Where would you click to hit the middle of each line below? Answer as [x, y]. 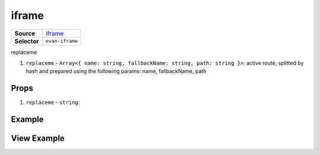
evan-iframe [62, 41]
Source [25, 33]
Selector [27, 41]
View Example [38, 139]
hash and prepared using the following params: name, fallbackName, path [116, 71]
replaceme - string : [53, 102]
